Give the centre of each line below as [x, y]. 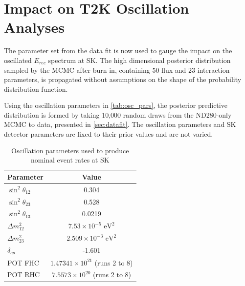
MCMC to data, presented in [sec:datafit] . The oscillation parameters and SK [120, 124]
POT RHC [24, 275]
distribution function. [36, 89]
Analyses [34, 27]
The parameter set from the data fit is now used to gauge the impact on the [118, 51]
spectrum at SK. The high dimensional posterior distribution [139, 60]
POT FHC [23, 262]
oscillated [18, 60]
